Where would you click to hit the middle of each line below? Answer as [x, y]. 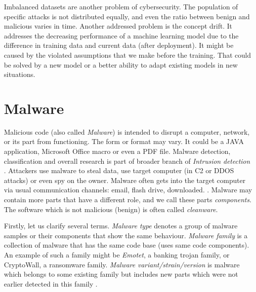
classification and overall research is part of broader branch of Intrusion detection [127, 161]
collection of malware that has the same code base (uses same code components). [127, 245]
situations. [20, 74]
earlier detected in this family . [51, 283]
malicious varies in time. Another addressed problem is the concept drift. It [118, 26]
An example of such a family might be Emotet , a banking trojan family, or [117, 255]
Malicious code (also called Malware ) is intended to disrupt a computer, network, [127, 131]
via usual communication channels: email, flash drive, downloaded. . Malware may [128, 190]
